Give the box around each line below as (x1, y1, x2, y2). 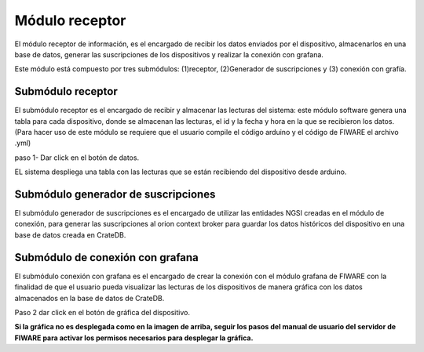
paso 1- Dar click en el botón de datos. (14, 153, 140, 162)
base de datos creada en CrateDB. (14, 230, 126, 239)
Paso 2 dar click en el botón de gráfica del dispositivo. (14, 307, 190, 317)
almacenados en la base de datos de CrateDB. (14, 293, 165, 303)
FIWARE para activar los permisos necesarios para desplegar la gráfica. (14, 333, 254, 343)
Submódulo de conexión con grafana (14, 251, 199, 264)
